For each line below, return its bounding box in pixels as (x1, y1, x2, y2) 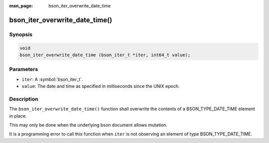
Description (9, 95, 38, 102)
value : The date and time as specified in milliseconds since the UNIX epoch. (21, 83, 180, 89)
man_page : (9, 3, 33, 8)
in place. (9, 113, 27, 119)
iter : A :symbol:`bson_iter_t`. (21, 76, 83, 82)
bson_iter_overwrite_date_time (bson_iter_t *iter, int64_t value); (19, 52, 191, 58)
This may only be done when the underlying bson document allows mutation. (9, 122, 168, 128)
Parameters (9, 66, 38, 73)
